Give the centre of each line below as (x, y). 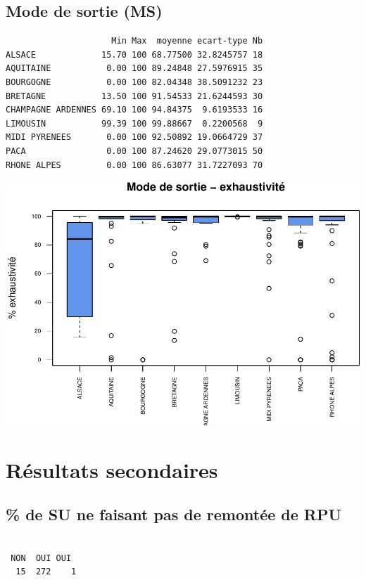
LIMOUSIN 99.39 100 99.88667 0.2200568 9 (134, 123)
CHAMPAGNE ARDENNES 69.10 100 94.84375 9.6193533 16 (134, 110)
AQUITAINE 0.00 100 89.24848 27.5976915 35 (134, 69)
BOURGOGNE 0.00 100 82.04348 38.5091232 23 (134, 82)
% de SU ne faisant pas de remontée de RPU (174, 514)
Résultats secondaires (112, 469)
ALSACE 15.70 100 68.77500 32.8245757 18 (134, 54)
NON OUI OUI (41, 558)
